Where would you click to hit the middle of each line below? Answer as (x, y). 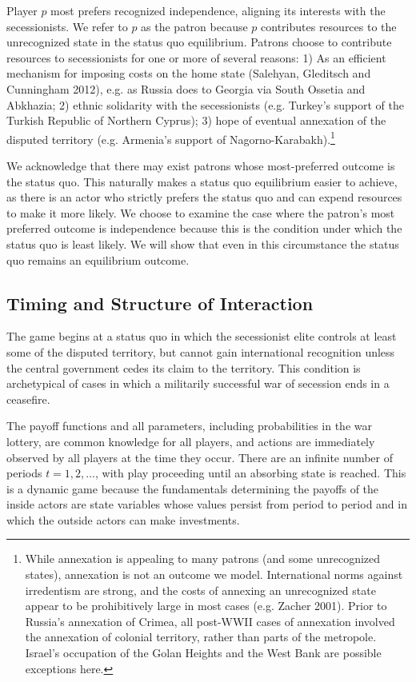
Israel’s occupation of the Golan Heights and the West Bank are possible (203, 653)
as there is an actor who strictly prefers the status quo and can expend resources (204, 197)
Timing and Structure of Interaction (160, 303)
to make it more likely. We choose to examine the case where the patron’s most (201, 212)
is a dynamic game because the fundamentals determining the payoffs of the (193, 488)
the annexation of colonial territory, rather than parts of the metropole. (201, 637)
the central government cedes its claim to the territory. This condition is (184, 367)
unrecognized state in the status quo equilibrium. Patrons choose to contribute (199, 42)
